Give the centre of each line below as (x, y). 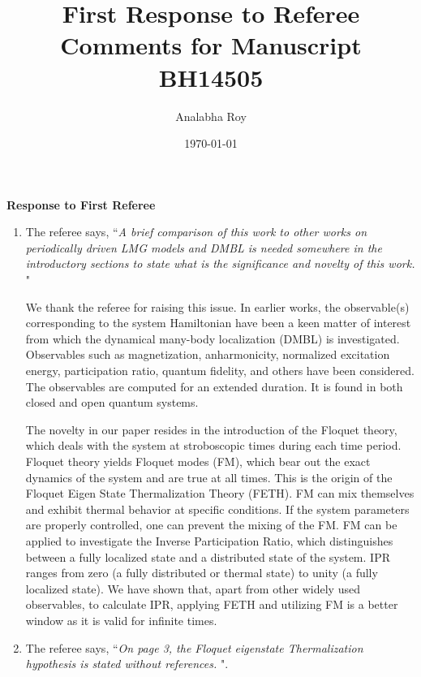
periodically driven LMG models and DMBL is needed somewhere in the (204, 247)
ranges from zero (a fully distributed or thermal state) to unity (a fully (202, 573)
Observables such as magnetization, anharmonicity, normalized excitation (208, 354)
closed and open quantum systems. (112, 402)
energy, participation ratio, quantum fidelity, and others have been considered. (220, 371)
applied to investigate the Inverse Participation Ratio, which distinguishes (209, 540)
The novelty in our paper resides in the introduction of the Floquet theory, (211, 429)
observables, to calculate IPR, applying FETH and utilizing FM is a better (212, 604)
